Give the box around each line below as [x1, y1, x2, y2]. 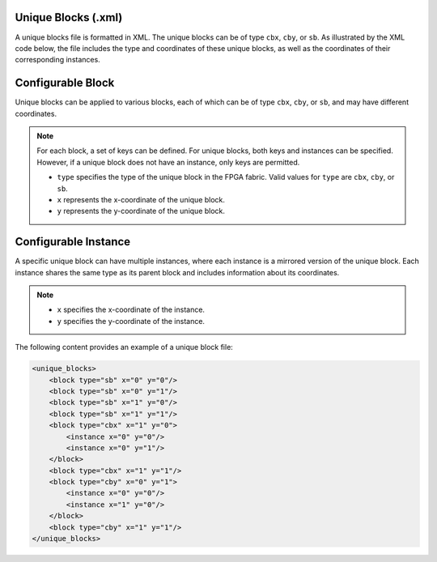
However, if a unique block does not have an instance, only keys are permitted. [36, 157, 300, 167]
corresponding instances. [15, 55, 100, 65]
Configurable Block [15, 76, 115, 90]
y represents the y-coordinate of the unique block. [57, 206, 226, 216]
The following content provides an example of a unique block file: [15, 343, 234, 352]
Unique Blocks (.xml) [15, 11, 123, 24]
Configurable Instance [15, 235, 131, 249]
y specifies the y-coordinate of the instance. [57, 316, 206, 326]
